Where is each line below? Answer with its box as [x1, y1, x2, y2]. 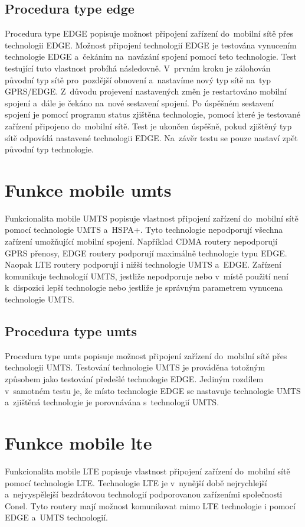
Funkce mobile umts [5, 177, 172, 201]
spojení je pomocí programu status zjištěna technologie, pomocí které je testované [5, 108, 300, 121]
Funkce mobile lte [5, 430, 152, 454]
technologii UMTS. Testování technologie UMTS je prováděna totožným [5, 361, 265, 373]
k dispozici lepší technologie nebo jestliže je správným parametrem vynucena [5, 281, 283, 294]
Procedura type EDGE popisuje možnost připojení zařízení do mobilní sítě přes [5, 27, 294, 40]
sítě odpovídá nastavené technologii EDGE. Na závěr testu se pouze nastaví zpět [5, 131, 298, 144]
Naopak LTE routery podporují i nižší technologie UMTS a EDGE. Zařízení [5, 258, 281, 271]
